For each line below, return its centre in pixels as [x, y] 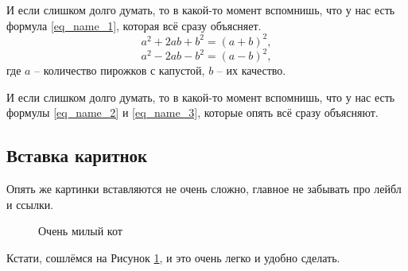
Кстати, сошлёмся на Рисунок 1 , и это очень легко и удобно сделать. [173, 257]
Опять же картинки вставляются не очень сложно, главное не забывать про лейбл [204, 189]
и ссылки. [30, 204]
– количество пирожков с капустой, [120, 70]
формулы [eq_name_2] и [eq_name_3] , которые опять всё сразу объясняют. [192, 112]
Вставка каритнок [77, 155]
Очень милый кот [80, 231]
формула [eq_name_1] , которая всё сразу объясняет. [134, 25]
